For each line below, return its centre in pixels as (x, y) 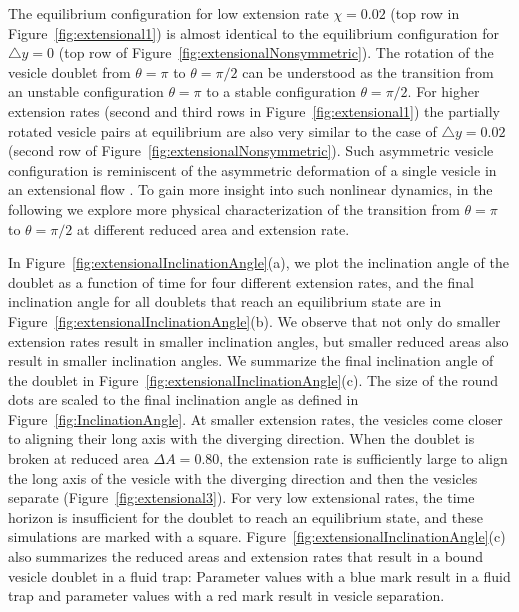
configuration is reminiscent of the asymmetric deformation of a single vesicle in (252, 169)
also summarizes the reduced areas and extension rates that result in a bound (246, 556)
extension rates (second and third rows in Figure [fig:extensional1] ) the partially (254, 110)
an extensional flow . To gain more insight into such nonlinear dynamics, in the (250, 189)
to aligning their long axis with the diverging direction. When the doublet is (241, 438)
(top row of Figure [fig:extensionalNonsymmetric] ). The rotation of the (276, 52)
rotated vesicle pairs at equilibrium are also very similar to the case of (222, 130)
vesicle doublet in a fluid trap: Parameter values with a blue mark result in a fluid (259, 575)
